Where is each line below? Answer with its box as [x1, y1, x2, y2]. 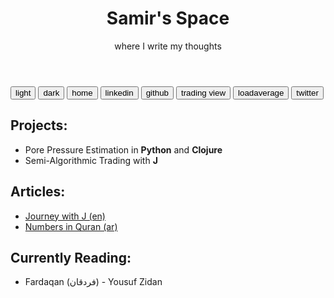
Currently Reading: [10, 249, 132, 266]
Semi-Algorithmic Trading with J [24, 154, 158, 166]
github [145, 87, 170, 98]
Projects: [10, 117, 68, 134]
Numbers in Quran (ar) [24, 220, 118, 232]
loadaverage [238, 87, 285, 98]
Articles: [10, 183, 66, 201]
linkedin [104, 87, 134, 98]
